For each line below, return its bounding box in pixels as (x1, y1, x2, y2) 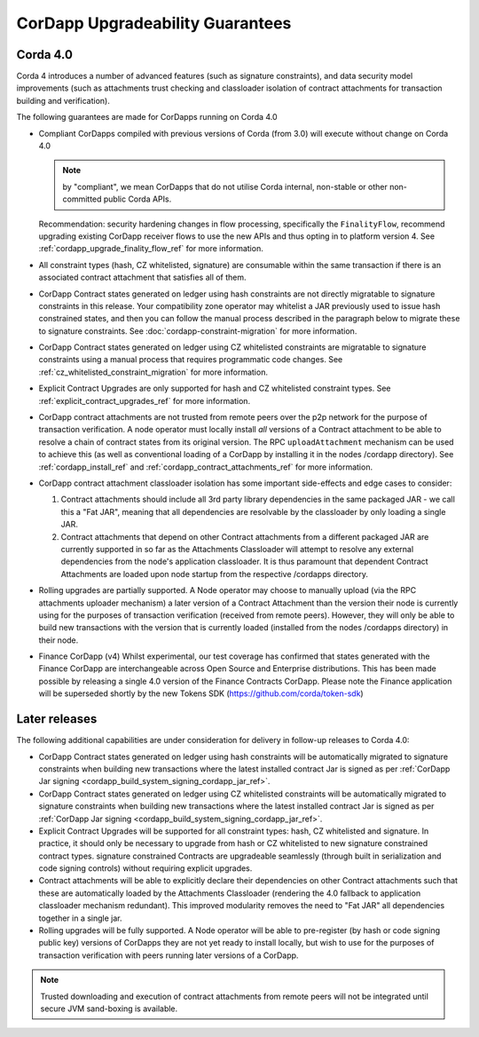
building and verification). (16, 95, 110, 106)
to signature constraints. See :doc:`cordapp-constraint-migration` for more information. (38, 325, 357, 336)
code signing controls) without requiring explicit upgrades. (38, 863, 253, 874)
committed (62, 194, 102, 204)
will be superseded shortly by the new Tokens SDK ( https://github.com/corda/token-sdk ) (38, 688, 364, 699)
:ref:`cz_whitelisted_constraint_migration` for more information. (38, 367, 268, 377)
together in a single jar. (38, 913, 123, 923)
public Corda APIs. (103, 194, 172, 204)
